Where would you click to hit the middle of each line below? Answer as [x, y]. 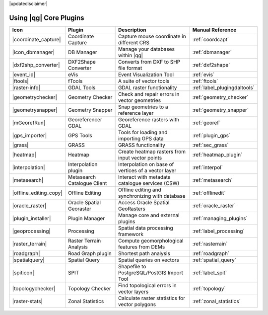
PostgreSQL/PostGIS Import [150, 272]
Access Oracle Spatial [144, 202]
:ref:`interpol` [208, 167]
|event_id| [24, 75]
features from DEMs [141, 247]
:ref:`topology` [209, 288]
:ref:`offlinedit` [209, 193]
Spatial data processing [145, 228]
